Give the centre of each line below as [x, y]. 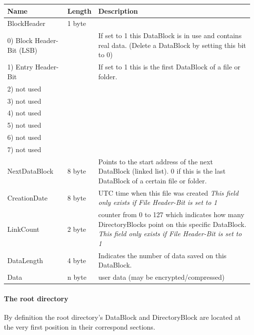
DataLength [25, 260]
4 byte [77, 260]
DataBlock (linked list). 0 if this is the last [162, 171]
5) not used [24, 125]
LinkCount [23, 229]
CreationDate [28, 197]
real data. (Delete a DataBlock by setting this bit [172, 45]
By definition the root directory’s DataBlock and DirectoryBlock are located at [123, 317]
